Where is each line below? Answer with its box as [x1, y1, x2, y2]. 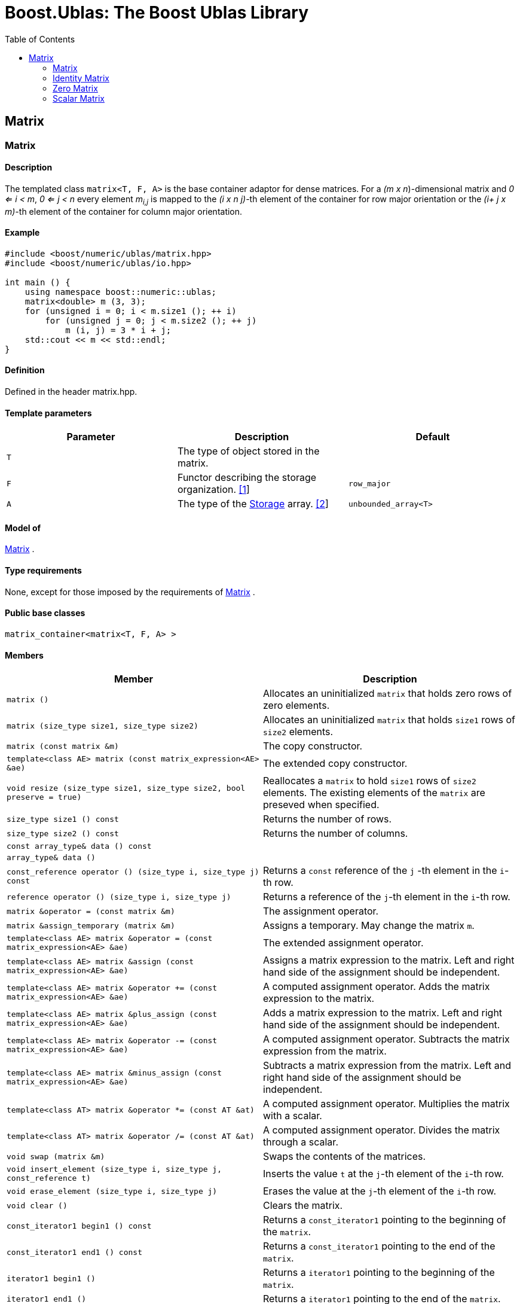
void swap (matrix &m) [7, 1151, 105, 1161]
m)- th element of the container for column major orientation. [5, 206, 243, 217]
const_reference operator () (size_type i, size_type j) [7, 867, 259, 877]
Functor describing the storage [177, 471, 317, 484]
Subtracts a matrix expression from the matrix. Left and [263, 1059, 511, 1072]
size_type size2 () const [7, 828, 119, 838]
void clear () [7, 1201, 68, 1210]
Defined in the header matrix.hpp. [5, 386, 137, 397]
